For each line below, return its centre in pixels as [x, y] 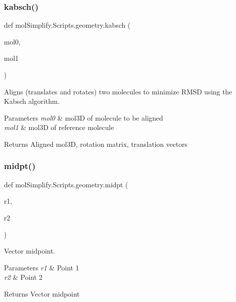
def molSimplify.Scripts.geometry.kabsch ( [67, 25]
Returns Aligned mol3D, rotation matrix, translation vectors [96, 144]
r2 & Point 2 [23, 277]
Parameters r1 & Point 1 [42, 267]
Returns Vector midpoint [42, 293]
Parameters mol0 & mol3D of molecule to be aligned [84, 117]
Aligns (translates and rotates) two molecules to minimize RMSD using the [118, 91]
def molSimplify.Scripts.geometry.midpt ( [66, 184]
